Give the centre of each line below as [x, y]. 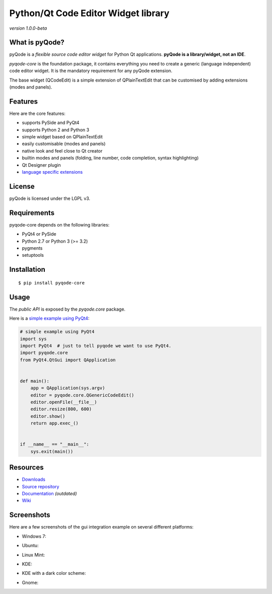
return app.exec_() [55, 423]
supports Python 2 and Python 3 [56, 130]
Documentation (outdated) [50, 494]
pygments [32, 248]
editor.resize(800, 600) [61, 409]
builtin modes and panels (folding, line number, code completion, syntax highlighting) [110, 158]
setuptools [33, 255]
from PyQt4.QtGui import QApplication [68, 360]
